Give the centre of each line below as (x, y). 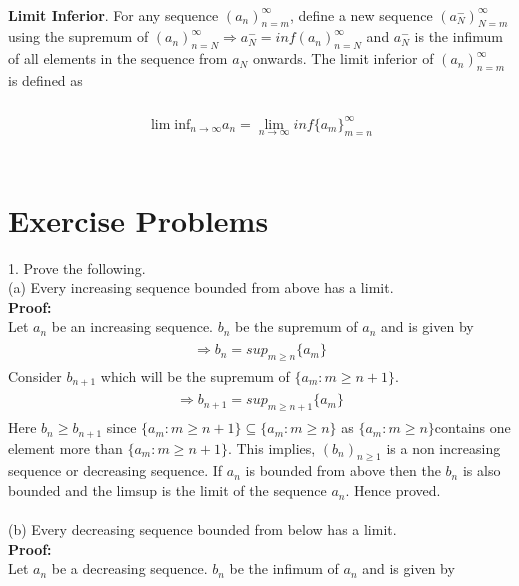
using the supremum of (78, 36)
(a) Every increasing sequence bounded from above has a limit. (201, 287)
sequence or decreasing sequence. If (115, 470)
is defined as (45, 79)
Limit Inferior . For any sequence (113, 14)
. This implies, (271, 447)
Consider (35, 375)
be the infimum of (284, 568)
